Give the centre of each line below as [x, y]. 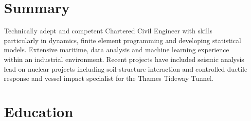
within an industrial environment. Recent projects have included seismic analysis [124, 59]
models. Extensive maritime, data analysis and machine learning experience [117, 50]
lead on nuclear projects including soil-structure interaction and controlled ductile [126, 68]
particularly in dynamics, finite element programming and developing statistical [123, 40]
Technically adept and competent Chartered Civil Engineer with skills [108, 31]
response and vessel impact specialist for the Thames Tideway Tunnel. [109, 78]
